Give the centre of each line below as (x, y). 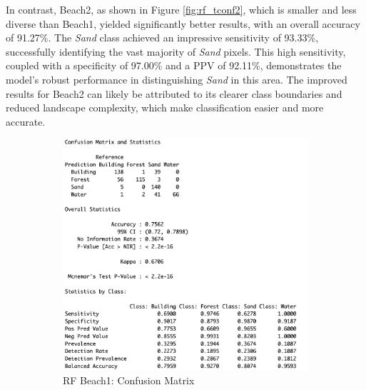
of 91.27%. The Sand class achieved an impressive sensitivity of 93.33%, (162, 37)
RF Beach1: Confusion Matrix (129, 380)
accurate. (26, 121)
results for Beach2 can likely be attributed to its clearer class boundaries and (174, 93)
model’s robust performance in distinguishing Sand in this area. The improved (177, 79)
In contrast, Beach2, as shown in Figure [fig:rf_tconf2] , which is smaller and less (181, 9)
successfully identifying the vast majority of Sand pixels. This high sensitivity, (176, 51)
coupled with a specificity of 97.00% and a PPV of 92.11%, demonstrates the (174, 65)
